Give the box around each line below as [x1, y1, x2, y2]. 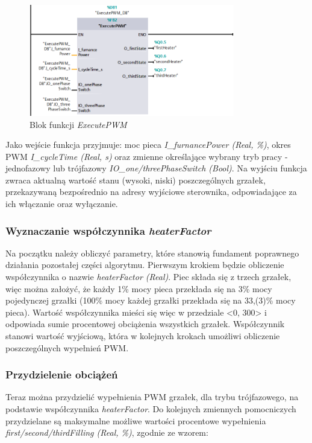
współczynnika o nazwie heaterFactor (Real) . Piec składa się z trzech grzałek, [5, 270, 292, 283]
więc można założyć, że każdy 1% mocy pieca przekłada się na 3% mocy [5, 282, 272, 295]
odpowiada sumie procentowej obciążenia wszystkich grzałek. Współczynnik [5, 317, 285, 330]
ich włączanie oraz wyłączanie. [5, 197, 118, 210]
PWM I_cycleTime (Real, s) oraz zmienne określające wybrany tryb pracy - [5, 150, 288, 162]
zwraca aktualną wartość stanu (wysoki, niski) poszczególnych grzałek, [5, 173, 266, 186]
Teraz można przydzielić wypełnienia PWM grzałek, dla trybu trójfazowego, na [5, 390, 299, 403]
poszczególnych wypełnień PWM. [5, 341, 129, 354]
